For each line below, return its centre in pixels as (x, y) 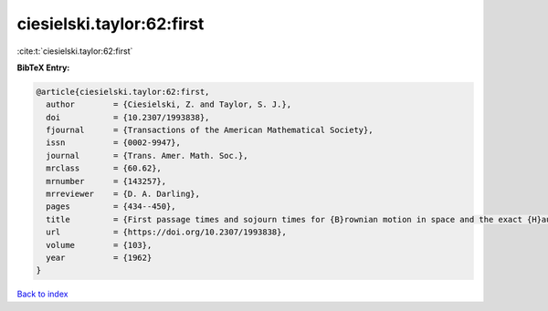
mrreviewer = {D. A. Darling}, (123, 194)
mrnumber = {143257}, (106, 181)
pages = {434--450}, (111, 207)
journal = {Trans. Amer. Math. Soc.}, (147, 155)
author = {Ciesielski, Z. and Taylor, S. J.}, (169, 104)
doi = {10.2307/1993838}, (128, 117)
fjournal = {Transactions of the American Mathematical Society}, (210, 130)
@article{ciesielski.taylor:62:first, (123, 92)
